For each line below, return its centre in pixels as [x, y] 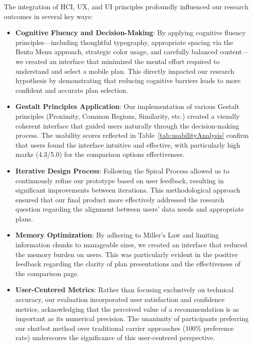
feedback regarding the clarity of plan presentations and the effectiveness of [128, 264]
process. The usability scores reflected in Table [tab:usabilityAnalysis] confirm [132, 135]
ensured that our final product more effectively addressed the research [120, 199]
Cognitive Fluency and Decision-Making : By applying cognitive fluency [131, 32]
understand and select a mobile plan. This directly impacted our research [125, 71]
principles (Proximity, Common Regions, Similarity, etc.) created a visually [127, 116]
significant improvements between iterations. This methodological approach [128, 190]
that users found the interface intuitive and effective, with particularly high [128, 144]
